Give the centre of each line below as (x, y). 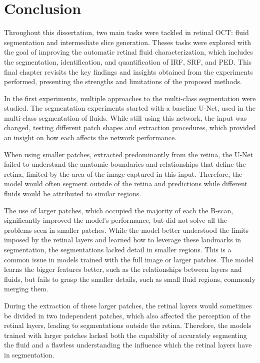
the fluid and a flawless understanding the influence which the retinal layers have (128, 345)
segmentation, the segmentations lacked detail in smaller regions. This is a (118, 249)
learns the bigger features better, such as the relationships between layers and (123, 269)
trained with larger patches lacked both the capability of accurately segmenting (125, 335)
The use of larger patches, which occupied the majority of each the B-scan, (119, 210)
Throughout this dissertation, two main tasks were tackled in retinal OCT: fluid (126, 32)
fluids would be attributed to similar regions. (73, 194)
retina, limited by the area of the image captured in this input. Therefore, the (123, 173)
